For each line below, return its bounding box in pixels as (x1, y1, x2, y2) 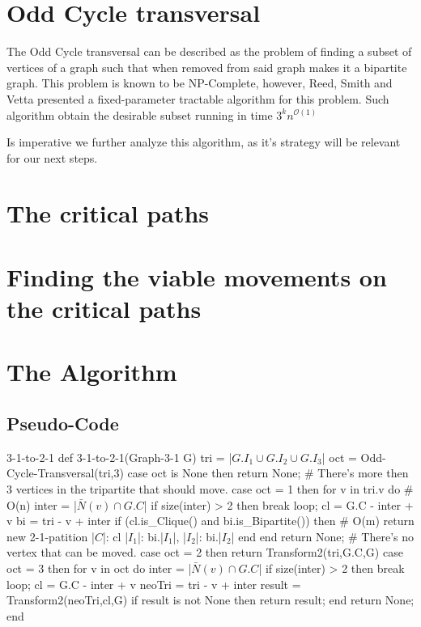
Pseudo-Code (6, 410, 119, 435)
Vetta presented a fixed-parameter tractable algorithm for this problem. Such (6, 90, 389, 107)
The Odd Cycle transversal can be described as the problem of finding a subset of (6, 43, 412, 60)
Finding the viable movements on (6, 260, 387, 293)
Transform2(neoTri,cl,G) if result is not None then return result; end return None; (6, 591, 415, 608)
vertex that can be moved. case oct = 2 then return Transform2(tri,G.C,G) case (6, 544, 403, 561)
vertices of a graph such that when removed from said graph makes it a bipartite (6, 58, 407, 75)
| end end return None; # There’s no (231, 527, 414, 544)
